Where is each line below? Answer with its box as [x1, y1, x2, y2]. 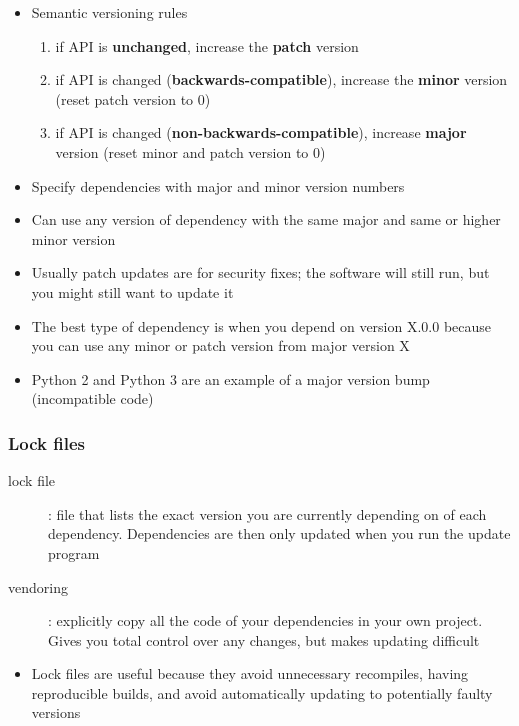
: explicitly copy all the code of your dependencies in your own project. [48, 610, 483, 631]
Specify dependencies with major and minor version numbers [31, 175, 405, 196]
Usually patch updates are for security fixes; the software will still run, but [31, 262, 490, 283]
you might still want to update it [31, 281, 234, 302]
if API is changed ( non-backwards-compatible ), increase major [55, 122, 467, 143]
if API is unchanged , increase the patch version [55, 35, 359, 56]
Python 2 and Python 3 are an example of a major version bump [31, 368, 430, 389]
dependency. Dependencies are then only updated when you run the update [48, 523, 511, 544]
